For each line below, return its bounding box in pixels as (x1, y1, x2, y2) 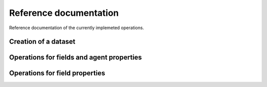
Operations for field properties (9, 69, 105, 78)
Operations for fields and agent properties (9, 53, 142, 62)
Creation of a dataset (9, 38, 76, 46)
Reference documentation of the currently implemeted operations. (9, 25, 144, 31)
